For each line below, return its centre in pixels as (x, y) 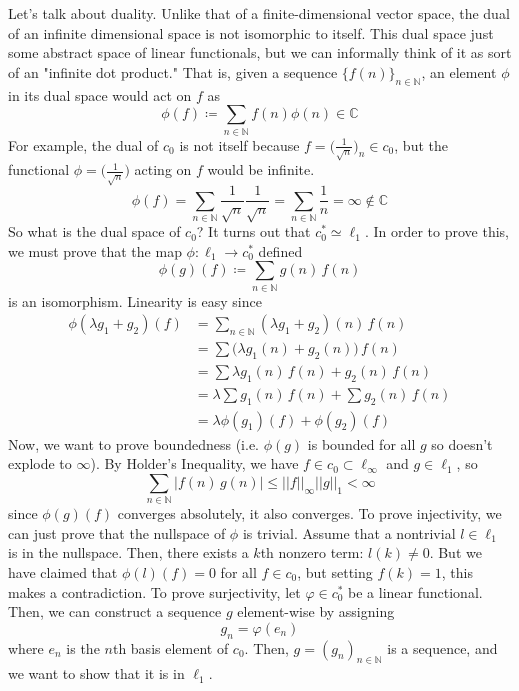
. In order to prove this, (436, 231)
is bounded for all (361, 443)
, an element (459, 71)
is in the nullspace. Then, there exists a (128, 552)
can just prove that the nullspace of (117, 532)
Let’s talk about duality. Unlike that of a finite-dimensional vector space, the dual (259, 13)
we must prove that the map (95, 250)
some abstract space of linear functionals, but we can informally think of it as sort (260, 52)
